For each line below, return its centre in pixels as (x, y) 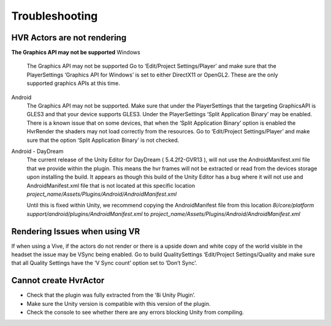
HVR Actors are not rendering (69, 38)
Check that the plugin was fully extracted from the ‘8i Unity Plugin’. (111, 295)
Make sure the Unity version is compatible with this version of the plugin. (119, 303)
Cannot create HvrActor (58, 280)
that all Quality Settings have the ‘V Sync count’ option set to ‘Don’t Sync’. (104, 263)
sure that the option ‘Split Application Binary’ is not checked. (103, 140)
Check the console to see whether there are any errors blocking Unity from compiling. (135, 313)
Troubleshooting (55, 16)
